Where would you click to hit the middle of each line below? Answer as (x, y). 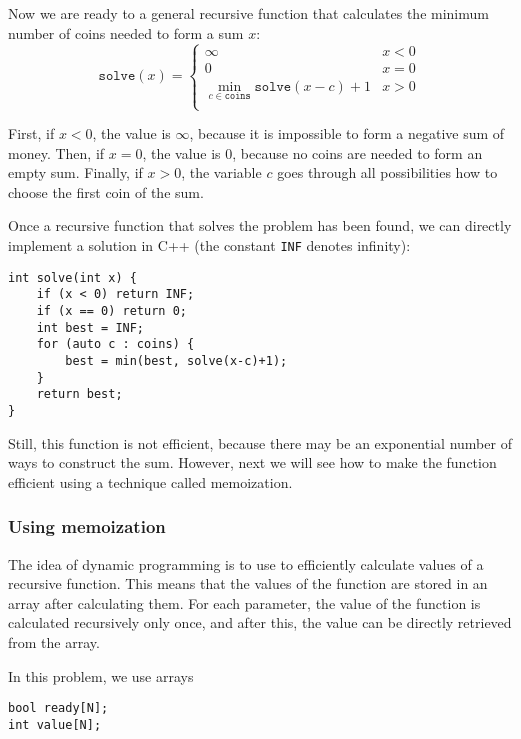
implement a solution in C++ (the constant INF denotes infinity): (209, 245)
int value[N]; (55, 724)
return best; (79, 394)
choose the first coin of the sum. (106, 191)
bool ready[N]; (58, 708)
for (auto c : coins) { (115, 344)
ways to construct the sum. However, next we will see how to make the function (252, 462)
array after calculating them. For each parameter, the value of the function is (244, 602)
